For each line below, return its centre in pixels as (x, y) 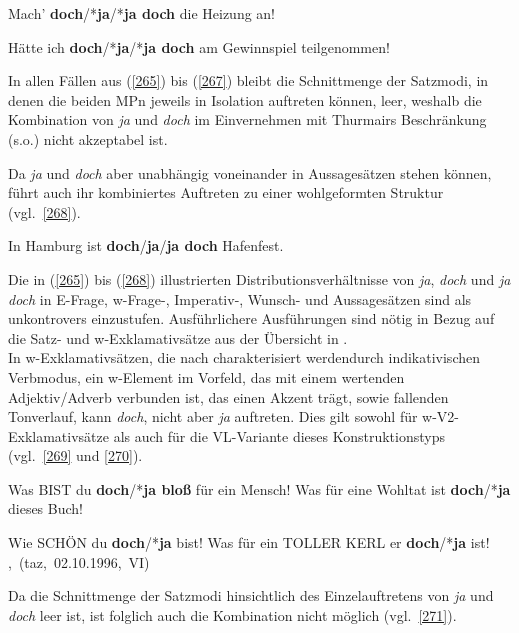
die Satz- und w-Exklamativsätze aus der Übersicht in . (178, 337)
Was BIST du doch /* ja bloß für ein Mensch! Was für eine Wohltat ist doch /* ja (259, 488)
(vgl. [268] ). (44, 211)
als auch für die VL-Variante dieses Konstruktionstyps (279, 435)
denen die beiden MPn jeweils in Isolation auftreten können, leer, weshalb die (245, 99)
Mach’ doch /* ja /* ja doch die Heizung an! (142, 13)
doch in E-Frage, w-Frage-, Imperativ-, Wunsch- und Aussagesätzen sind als (240, 298)
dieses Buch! (45, 508)
